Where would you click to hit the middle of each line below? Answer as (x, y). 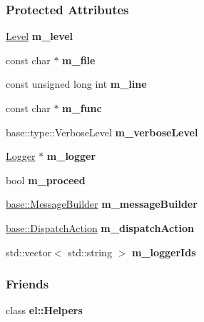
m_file (79, 60)
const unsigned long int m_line (76, 84)
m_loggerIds (164, 252)
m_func (82, 108)
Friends (27, 284)
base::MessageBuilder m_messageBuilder (102, 204)
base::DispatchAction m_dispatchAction (100, 227)
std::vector (29, 252)
